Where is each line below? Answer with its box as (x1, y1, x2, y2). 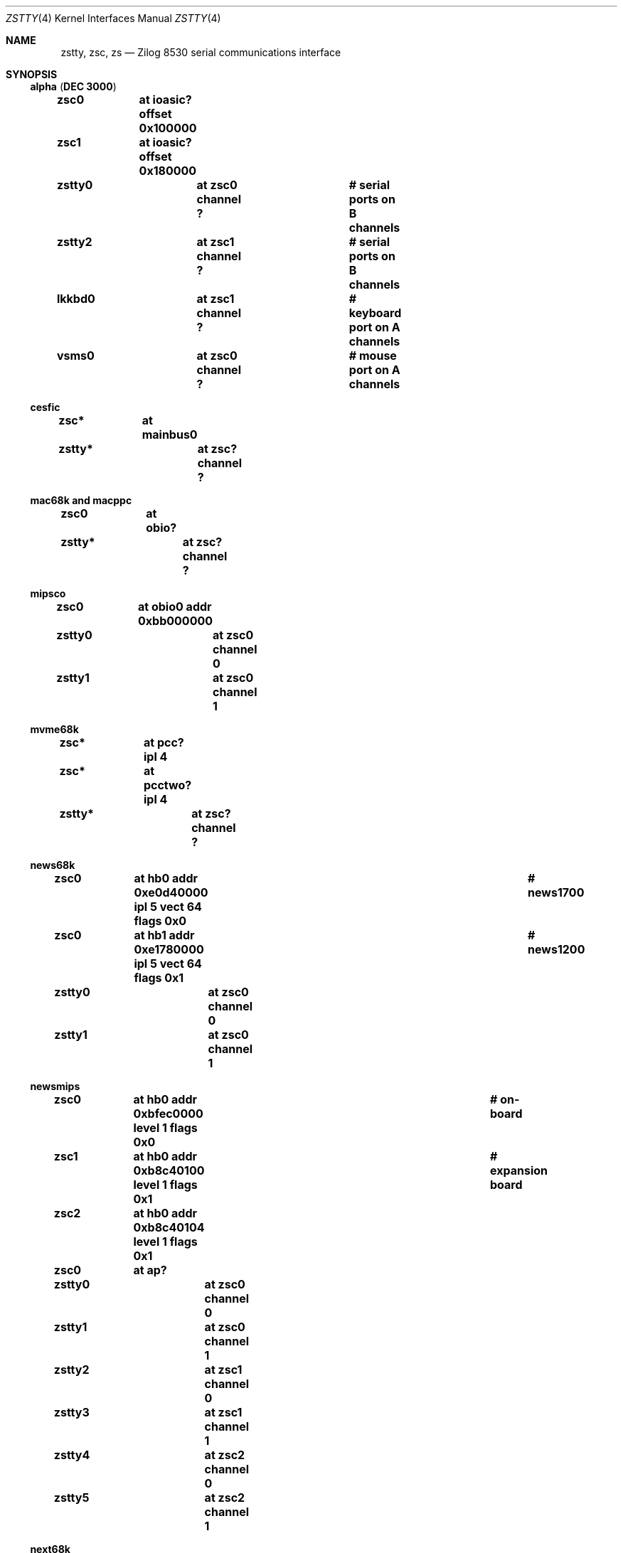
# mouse (348, 348, 397, 363)
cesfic (30, 401, 60, 413)
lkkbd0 (56, 292, 95, 306)
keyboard (348, 306, 402, 320)
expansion (490, 1163, 548, 1178)
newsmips (30, 1080, 80, 1092)
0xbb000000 (138, 614, 213, 628)
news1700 (528, 885, 585, 900)
